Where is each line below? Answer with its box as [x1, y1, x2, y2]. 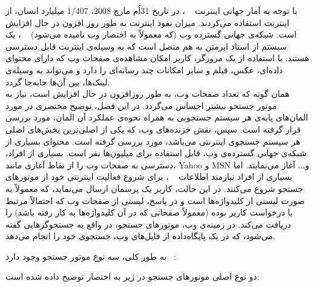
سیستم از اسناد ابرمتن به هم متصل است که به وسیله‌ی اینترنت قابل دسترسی [5, 39, 287, 52]
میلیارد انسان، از [5, 4, 65, 16]
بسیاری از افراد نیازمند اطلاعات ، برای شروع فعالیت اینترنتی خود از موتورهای [5, 170, 292, 183]
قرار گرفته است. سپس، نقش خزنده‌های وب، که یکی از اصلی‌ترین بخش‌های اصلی [5, 122, 301, 135]
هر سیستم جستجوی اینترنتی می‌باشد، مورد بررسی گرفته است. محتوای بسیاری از [5, 134, 301, 147]
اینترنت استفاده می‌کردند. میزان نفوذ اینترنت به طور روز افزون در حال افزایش [5, 16, 290, 28]
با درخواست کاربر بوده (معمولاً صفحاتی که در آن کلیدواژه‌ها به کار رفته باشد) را [5, 206, 293, 219]
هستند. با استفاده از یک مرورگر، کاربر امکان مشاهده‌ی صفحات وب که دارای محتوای [5, 51, 310, 64]
